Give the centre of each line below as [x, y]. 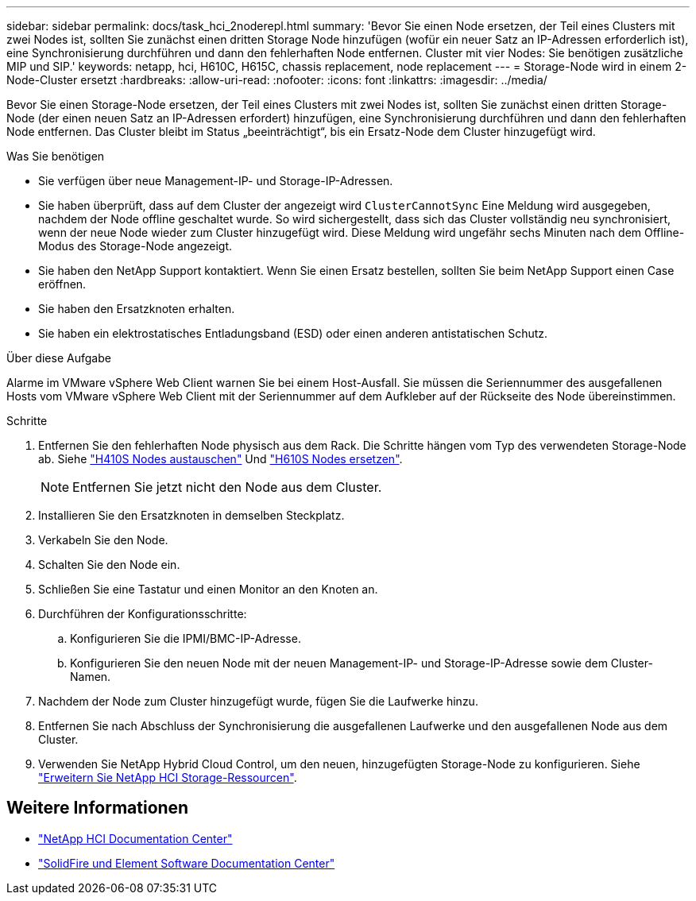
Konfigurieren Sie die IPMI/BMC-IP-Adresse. [186, 638]
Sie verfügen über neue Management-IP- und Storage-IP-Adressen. [216, 181]
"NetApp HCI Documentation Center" [135, 838]
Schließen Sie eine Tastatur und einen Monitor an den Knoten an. [208, 589]
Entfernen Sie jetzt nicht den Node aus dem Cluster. [227, 487]
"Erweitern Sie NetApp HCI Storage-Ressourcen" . [168, 777]
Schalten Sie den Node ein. [109, 565]
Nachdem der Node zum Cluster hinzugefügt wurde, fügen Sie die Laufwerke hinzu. [258, 701]
